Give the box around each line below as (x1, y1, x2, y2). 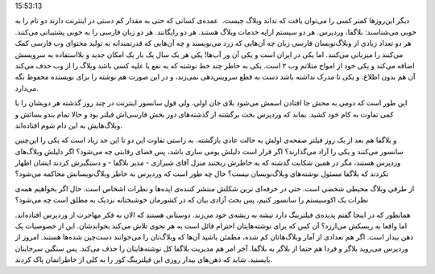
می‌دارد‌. (14, 83, 39, 92)
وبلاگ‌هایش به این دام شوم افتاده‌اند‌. (14, 121, 122, 130)
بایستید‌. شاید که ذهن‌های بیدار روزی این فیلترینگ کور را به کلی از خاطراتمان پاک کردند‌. (14, 255, 273, 264)
